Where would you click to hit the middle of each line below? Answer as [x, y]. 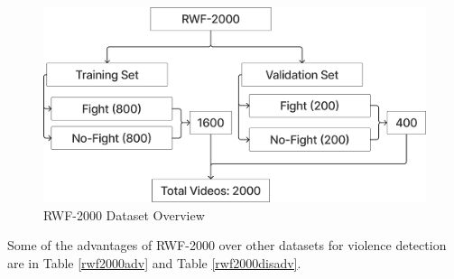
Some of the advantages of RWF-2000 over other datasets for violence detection [227, 245]
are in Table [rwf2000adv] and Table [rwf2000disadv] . [154, 262]
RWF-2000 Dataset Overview [124, 214]
